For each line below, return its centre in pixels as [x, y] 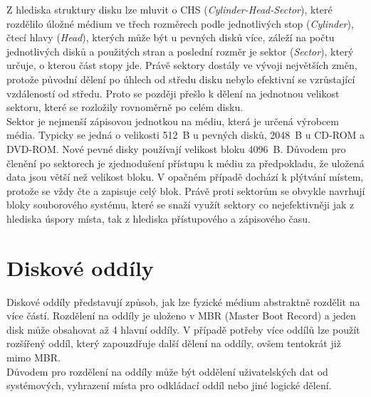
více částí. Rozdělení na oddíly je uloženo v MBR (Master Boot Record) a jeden [181, 316]
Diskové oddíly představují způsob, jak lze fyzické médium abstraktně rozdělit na [183, 301]
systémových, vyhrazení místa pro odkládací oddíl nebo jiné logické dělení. [169, 385]
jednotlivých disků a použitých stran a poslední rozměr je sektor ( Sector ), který [180, 51]
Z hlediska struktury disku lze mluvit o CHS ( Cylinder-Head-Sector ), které [169, 9]
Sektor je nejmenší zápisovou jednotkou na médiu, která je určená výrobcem [173, 121]
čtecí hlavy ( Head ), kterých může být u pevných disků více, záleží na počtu [171, 37]
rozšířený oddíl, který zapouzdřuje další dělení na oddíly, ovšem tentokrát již [174, 343]
